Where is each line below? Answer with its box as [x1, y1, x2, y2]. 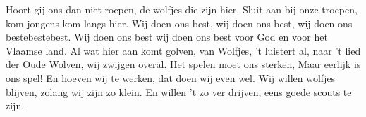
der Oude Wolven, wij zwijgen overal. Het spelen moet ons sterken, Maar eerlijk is [6, 57, 361, 71]
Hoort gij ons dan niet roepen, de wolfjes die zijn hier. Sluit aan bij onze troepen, [6, 2, 358, 16]
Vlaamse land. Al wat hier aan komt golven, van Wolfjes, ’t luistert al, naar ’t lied [6, 43, 361, 57]
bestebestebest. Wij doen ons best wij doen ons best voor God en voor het [6, 29, 328, 44]
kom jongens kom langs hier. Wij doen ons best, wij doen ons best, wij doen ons [6, 15, 353, 30]
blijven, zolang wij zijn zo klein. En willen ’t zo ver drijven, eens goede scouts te [6, 84, 352, 99]
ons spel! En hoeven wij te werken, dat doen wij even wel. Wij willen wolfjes [6, 70, 336, 85]
